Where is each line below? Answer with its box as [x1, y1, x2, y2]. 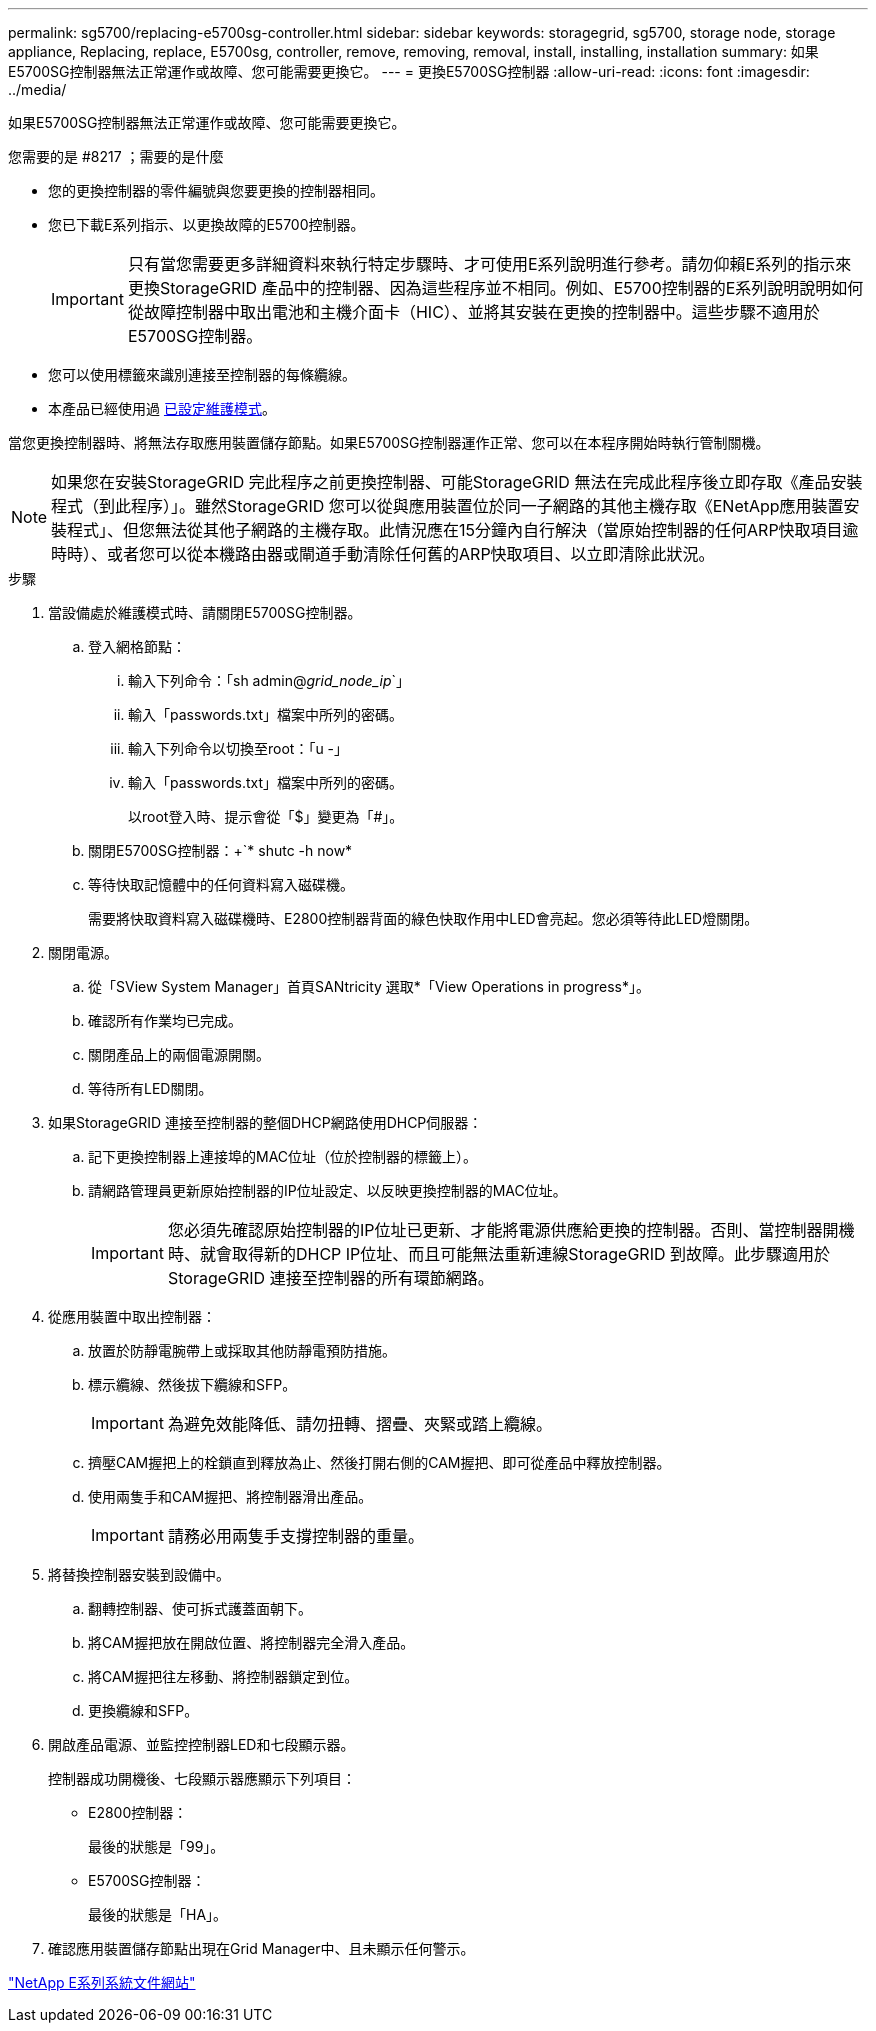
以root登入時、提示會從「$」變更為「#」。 [128, 808, 404, 825]
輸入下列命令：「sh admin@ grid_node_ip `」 [128, 672, 411, 689]
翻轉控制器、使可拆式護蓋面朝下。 [88, 1600, 312, 1617]
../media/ [8, 81, 67, 98]
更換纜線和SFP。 [88, 1702, 199, 1719]
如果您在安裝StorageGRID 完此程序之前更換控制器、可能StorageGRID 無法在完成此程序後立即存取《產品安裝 [51, 472, 863, 492]
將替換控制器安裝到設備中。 [48, 1566, 230, 1583]
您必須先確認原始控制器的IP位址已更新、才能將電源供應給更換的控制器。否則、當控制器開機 [167, 1220, 855, 1240]
